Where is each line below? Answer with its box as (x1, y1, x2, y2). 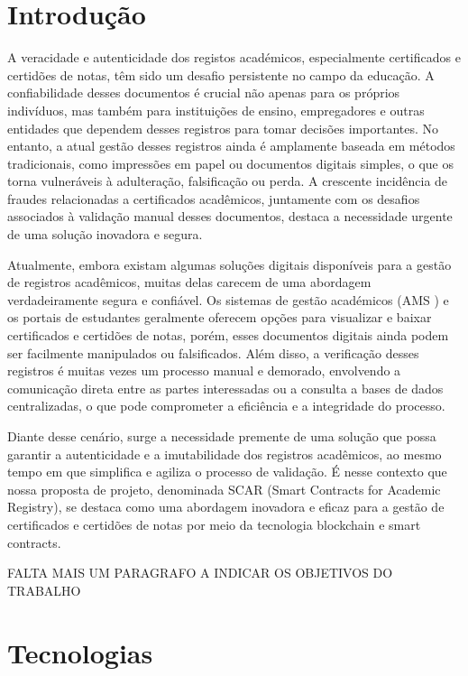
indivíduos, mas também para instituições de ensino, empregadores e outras (7, 100, 425, 119)
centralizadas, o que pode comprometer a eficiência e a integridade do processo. (7, 396, 445, 415)
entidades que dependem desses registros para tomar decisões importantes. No (7, 118, 439, 137)
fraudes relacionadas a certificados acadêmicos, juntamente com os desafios (7, 189, 420, 208)
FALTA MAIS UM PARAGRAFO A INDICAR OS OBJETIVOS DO (7, 563, 393, 582)
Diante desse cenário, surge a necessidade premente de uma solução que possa (7, 427, 436, 445)
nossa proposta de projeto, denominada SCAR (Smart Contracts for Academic (7, 479, 441, 498)
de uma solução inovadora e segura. (7, 225, 203, 244)
